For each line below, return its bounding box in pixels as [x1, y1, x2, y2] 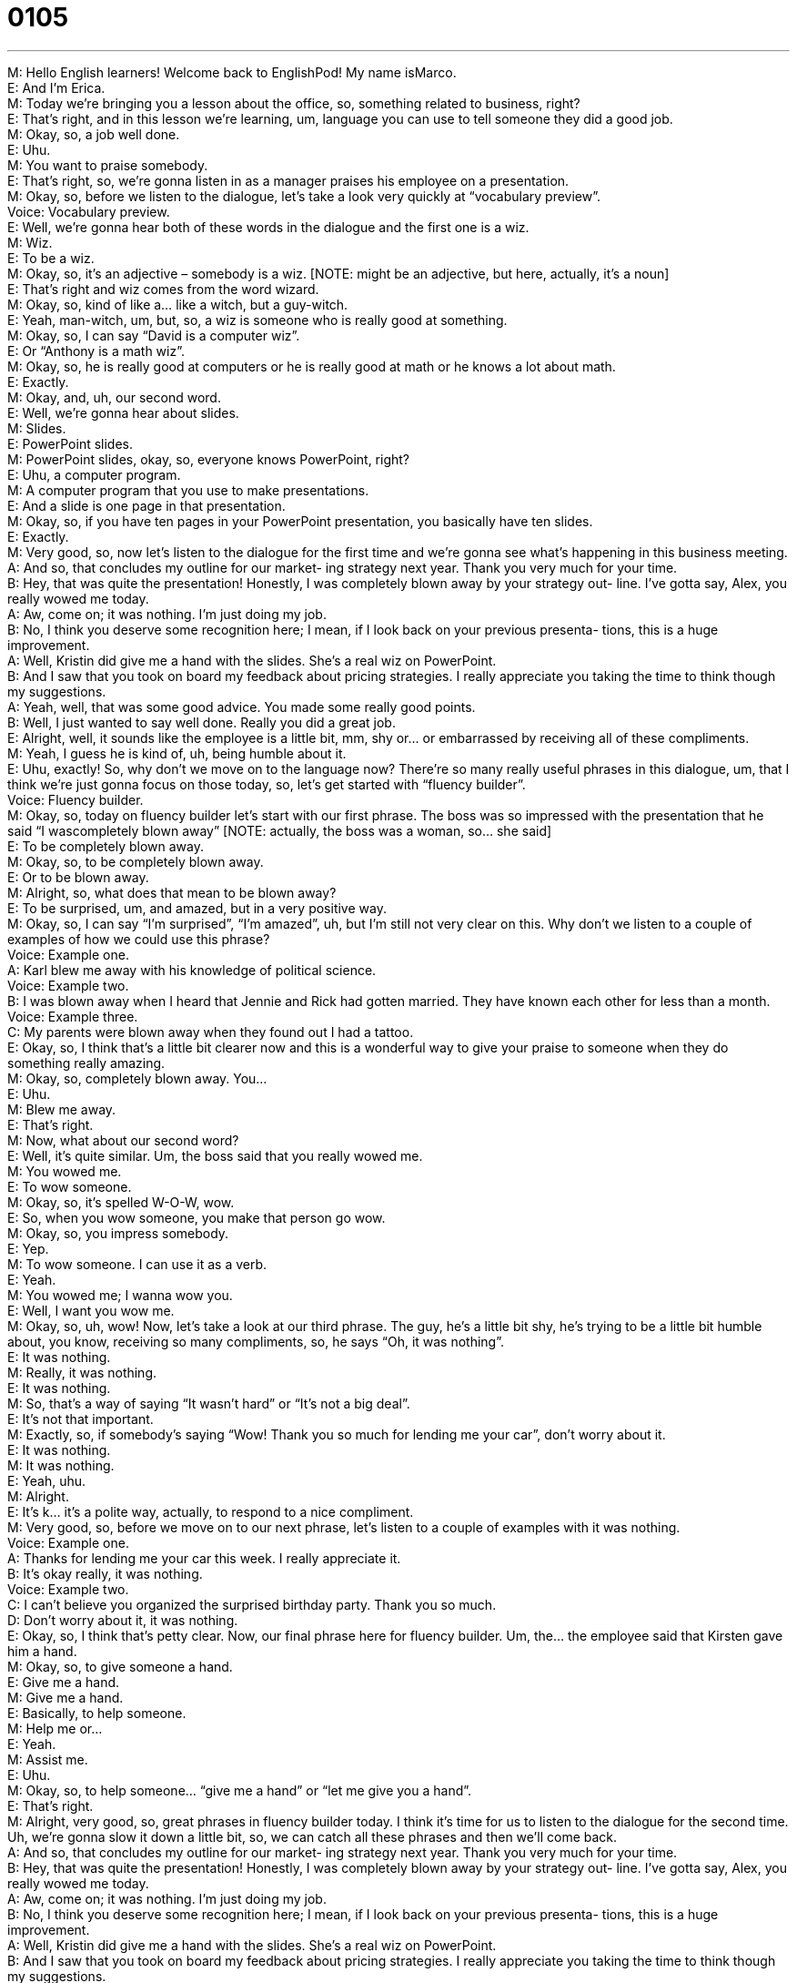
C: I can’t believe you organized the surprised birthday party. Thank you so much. [7, 1596, 497, 1612]
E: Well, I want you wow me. [7, 1302, 175, 1318]
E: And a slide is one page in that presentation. [7, 497, 286, 514]
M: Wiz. [7, 234, 53, 250]
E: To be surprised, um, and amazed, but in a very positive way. [7, 900, 387, 916]
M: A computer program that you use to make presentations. [7, 482, 369, 498]
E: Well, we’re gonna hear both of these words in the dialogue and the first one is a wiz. [7, 219, 530, 235]
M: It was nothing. [7, 1457, 115, 1473]
